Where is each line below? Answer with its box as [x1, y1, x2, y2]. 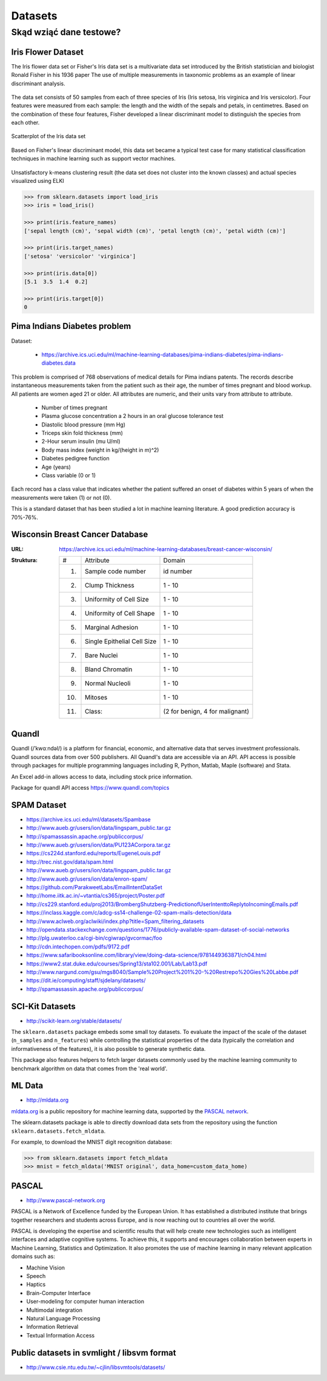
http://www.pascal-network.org [26, 1196, 105, 1204]
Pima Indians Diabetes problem [11, 321, 131, 331]
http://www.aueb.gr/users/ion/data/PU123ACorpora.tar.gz [26, 841, 171, 849]
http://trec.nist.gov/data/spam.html [26, 858, 114, 866]
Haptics [26, 1281, 46, 1288]
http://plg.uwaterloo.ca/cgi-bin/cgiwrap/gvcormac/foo [26, 935, 163, 942]
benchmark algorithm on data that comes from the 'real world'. [11, 1065, 168, 1072]
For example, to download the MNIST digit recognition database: [11, 1139, 173, 1146]
